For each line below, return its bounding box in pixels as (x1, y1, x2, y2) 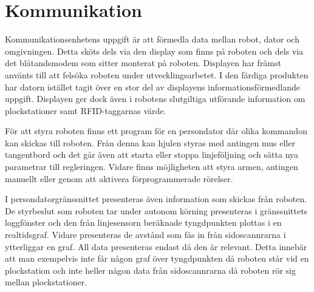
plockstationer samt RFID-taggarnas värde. (5, 104, 166, 117)
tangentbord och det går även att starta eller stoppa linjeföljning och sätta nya (5, 148, 299, 161)
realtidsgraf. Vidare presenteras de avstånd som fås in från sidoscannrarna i (5, 228, 286, 241)
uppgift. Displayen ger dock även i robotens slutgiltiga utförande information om (5, 92, 305, 105)
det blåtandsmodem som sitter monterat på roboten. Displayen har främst (5, 56, 281, 69)
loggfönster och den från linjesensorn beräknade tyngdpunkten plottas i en (5, 216, 282, 229)
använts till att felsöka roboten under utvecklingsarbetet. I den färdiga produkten (5, 68, 309, 81)
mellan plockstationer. (5, 276, 87, 288)
